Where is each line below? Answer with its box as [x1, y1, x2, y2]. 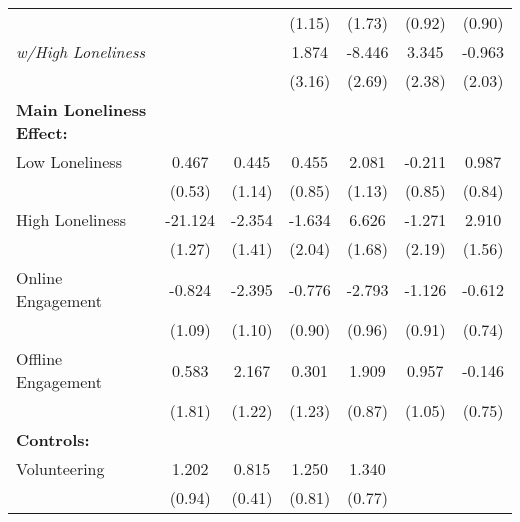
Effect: [16, 121, 68, 144]
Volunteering [16, 457, 105, 480]
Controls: [16, 428, 90, 451]
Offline [16, 347, 63, 370]
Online [16, 266, 63, 289]
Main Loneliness [16, 98, 147, 121]
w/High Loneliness [16, 40, 146, 63]
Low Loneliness [16, 150, 122, 173]
